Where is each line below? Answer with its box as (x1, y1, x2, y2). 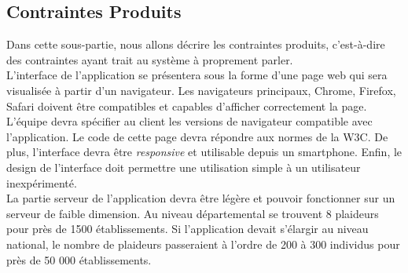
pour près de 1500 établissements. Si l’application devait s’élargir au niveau (6, 220, 369, 237)
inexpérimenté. (6, 174, 77, 191)
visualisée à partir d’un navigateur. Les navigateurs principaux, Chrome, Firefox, (6, 82, 396, 98)
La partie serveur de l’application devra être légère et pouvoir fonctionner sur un (6, 190, 395, 206)
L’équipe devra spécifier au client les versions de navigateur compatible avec (6, 113, 373, 129)
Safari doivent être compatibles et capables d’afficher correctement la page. (6, 97, 367, 114)
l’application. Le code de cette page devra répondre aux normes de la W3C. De (6, 128, 388, 144)
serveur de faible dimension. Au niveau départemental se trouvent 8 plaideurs (6, 205, 379, 221)
